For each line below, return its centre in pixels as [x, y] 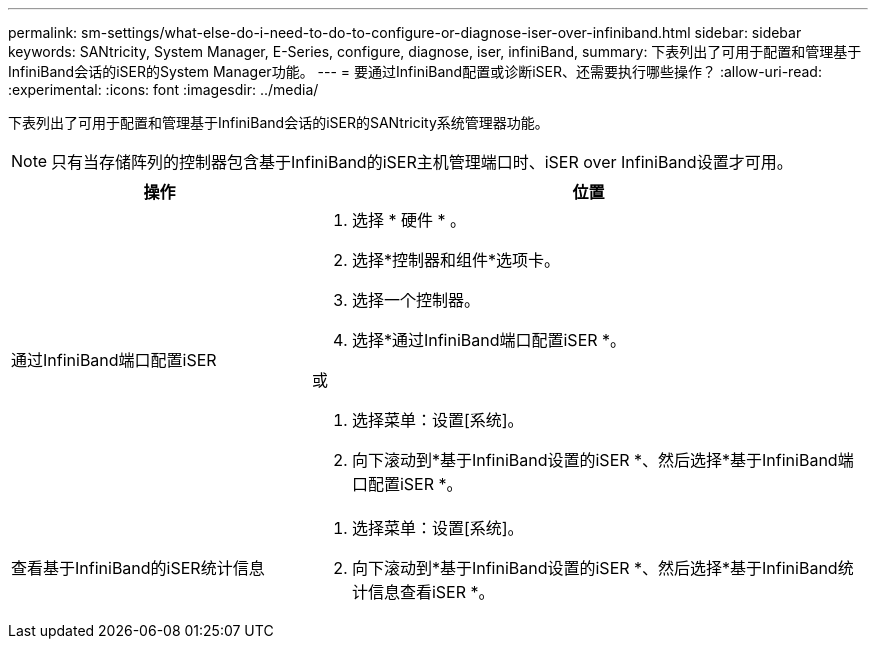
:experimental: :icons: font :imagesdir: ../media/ [163, 89]
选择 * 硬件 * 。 [408, 220]
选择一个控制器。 [415, 300]
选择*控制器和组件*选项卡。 [455, 260]
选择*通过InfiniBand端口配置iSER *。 [489, 340]
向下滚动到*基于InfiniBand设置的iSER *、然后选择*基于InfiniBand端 [602, 460]
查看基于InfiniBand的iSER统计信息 [138, 568]
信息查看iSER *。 [431, 592]
